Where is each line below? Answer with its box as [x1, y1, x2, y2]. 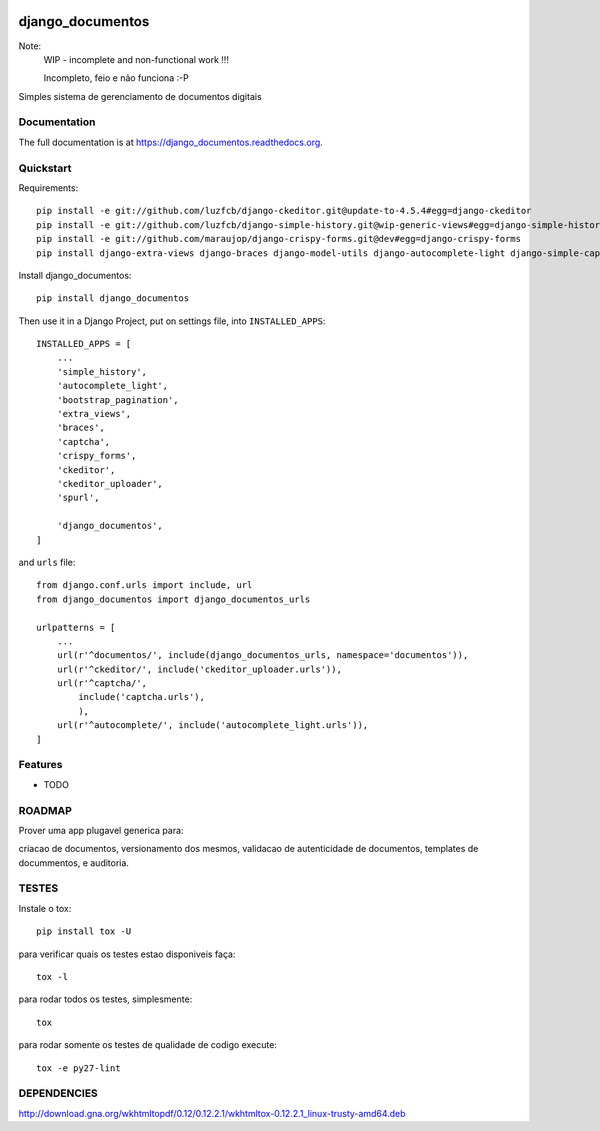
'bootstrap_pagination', [56, 394, 179, 405]
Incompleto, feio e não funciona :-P [43, 72, 189, 84]
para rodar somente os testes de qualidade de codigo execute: [18, 1039, 277, 1051]
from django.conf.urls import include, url [36, 580, 253, 591]
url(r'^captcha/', [56, 678, 148, 689]
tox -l [36, 971, 69, 983]
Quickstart [18, 161, 72, 175]
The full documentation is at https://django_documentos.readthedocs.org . [18, 136, 324, 148]
